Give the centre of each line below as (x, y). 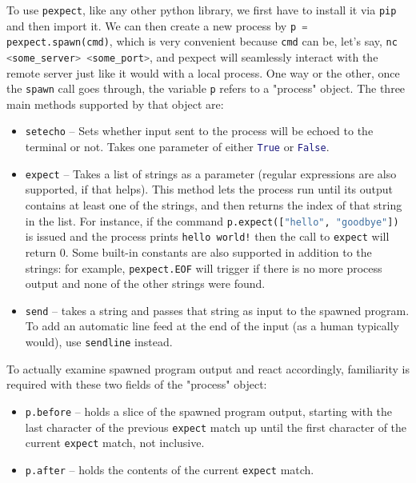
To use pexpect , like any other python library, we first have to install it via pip (202, 10)
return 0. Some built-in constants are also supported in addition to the (198, 251)
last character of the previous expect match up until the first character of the (216, 427)
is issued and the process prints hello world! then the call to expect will (207, 236)
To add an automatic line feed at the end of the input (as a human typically (212, 326)
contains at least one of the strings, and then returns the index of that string (214, 205)
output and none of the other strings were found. (145, 283)
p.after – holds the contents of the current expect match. (170, 469)
